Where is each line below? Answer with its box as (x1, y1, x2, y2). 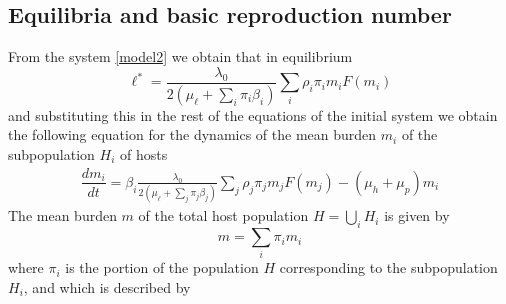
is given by (384, 205, 450, 226)
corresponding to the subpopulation (279, 257, 498, 278)
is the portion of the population (65, 257, 259, 278)
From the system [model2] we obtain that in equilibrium (8, 46, 353, 67)
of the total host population (138, 205, 309, 226)
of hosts (119, 143, 168, 164)
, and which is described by (23, 277, 191, 298)
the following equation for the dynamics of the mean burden (8, 124, 377, 145)
